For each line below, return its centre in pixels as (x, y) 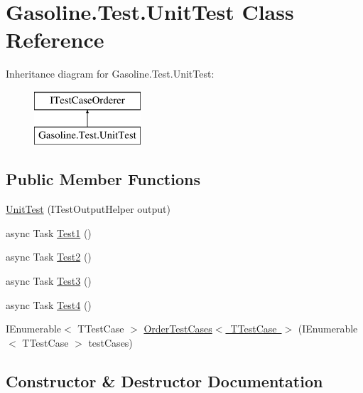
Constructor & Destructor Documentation (164, 381)
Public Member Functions (103, 179)
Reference (55, 40)
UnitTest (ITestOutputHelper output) (88, 209)
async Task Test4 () (49, 304)
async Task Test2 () (49, 257)
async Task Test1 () (49, 232)
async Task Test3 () (49, 281)
